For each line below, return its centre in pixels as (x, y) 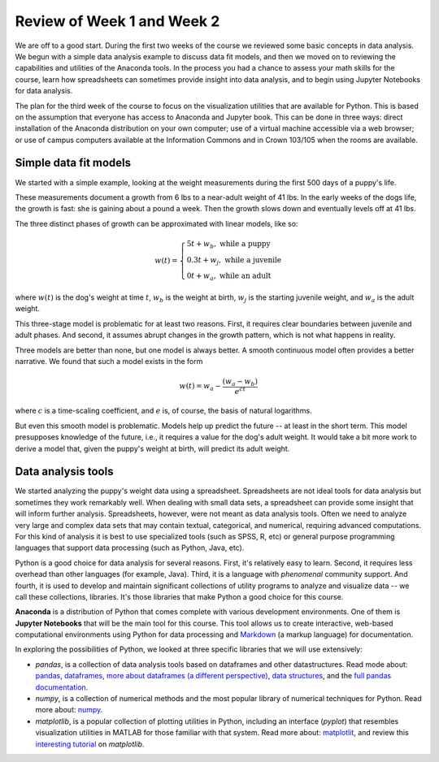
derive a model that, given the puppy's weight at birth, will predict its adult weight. (152, 448)
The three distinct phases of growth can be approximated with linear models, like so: (156, 223)
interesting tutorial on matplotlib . (90, 744)
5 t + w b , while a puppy (228, 245)
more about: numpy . (69, 710)
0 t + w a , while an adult (229, 277)
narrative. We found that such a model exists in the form (109, 361)
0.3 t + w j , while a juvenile (234, 261)
